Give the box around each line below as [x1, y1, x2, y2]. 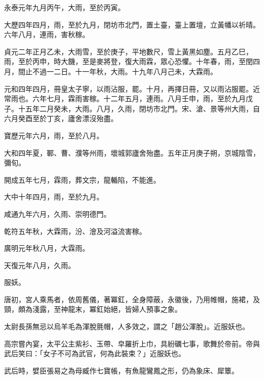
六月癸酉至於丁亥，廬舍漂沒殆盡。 [4, 113, 118, 124]
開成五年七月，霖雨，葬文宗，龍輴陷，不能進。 [4, 174, 160, 185]
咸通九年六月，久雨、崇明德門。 [4, 208, 111, 219]
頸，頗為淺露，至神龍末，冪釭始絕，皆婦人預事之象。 [4, 304, 182, 314]
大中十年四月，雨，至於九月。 [4, 191, 104, 202]
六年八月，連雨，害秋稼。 [4, 29, 89, 40]
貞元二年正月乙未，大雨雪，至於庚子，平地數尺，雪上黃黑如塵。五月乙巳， [4, 46, 253, 56]
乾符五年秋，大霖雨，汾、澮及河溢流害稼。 [4, 225, 146, 236]
